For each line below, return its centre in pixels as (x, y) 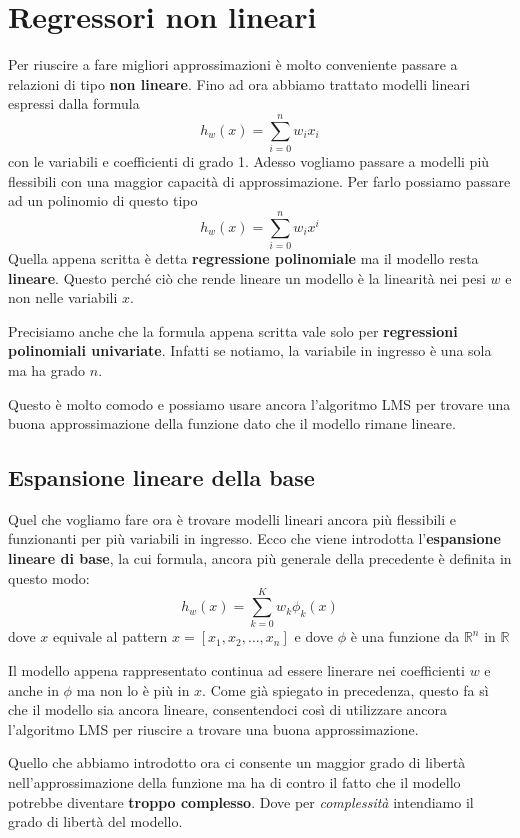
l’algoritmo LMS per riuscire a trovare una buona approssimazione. (213, 728)
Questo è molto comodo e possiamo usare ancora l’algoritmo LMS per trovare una (259, 403)
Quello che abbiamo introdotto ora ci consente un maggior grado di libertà (237, 762)
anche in (33, 689)
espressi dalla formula (74, 103)
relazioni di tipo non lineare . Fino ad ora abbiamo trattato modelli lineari (239, 83)
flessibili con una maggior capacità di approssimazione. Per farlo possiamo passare (259, 180)
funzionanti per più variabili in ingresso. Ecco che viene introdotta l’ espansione (254, 538)
